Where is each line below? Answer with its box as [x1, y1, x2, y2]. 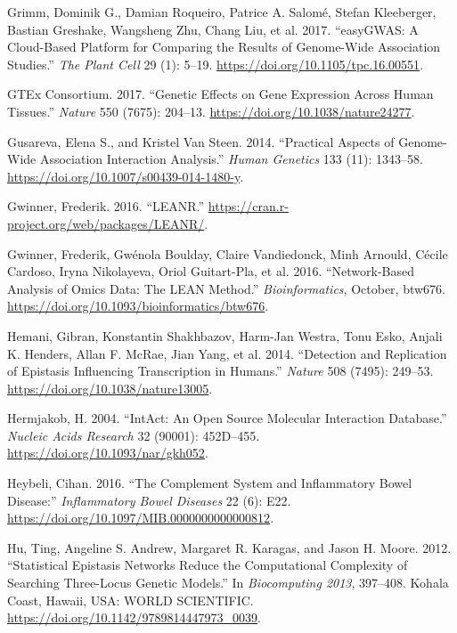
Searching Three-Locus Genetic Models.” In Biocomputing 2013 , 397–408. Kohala [7, 573, 449, 592]
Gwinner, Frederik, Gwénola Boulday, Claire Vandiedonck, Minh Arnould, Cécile [7, 244, 448, 263]
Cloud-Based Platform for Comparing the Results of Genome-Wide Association [7, 37, 441, 56]
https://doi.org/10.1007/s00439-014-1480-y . [7, 166, 244, 185]
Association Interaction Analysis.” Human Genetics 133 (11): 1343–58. [39, 150, 423, 168]
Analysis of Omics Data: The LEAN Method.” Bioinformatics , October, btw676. [7, 279, 445, 297]
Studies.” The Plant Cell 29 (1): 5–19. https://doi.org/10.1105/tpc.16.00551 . [7, 54, 424, 73]
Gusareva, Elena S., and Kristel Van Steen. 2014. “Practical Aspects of [7, 132, 395, 150]
